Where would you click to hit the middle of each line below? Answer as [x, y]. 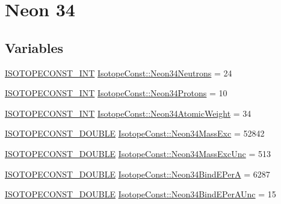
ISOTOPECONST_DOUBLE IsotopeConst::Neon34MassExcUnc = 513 [138, 153]
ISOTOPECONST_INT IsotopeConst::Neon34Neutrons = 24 [119, 73]
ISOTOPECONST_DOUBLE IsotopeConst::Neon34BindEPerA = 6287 [137, 174]
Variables [34, 47]
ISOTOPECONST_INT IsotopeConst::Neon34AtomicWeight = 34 [128, 113]
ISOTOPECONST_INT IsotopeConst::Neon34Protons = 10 [116, 93]
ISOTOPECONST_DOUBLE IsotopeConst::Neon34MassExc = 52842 [135, 133]
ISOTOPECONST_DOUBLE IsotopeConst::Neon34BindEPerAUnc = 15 [140, 194]
